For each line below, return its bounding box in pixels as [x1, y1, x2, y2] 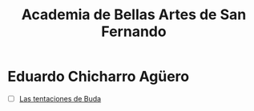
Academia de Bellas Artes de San [21, 6, 247, 24]
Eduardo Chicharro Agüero [7, 68, 190, 85]
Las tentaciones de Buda [18, 93, 102, 103]
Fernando [101, 22, 167, 41]
